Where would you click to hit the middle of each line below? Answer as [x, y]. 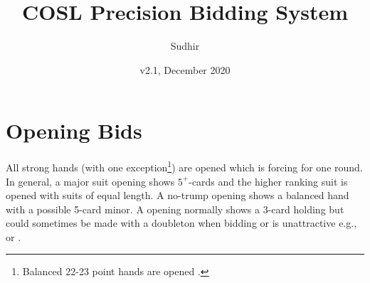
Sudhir [185, 46]
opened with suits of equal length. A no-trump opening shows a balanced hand [178, 195]
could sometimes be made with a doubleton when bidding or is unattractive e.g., [181, 223]
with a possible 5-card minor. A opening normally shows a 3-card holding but [175, 209]
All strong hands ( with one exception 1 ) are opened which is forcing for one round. [184, 166]
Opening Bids [74, 130]
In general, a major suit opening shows [90, 181]
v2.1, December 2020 [185, 69]
